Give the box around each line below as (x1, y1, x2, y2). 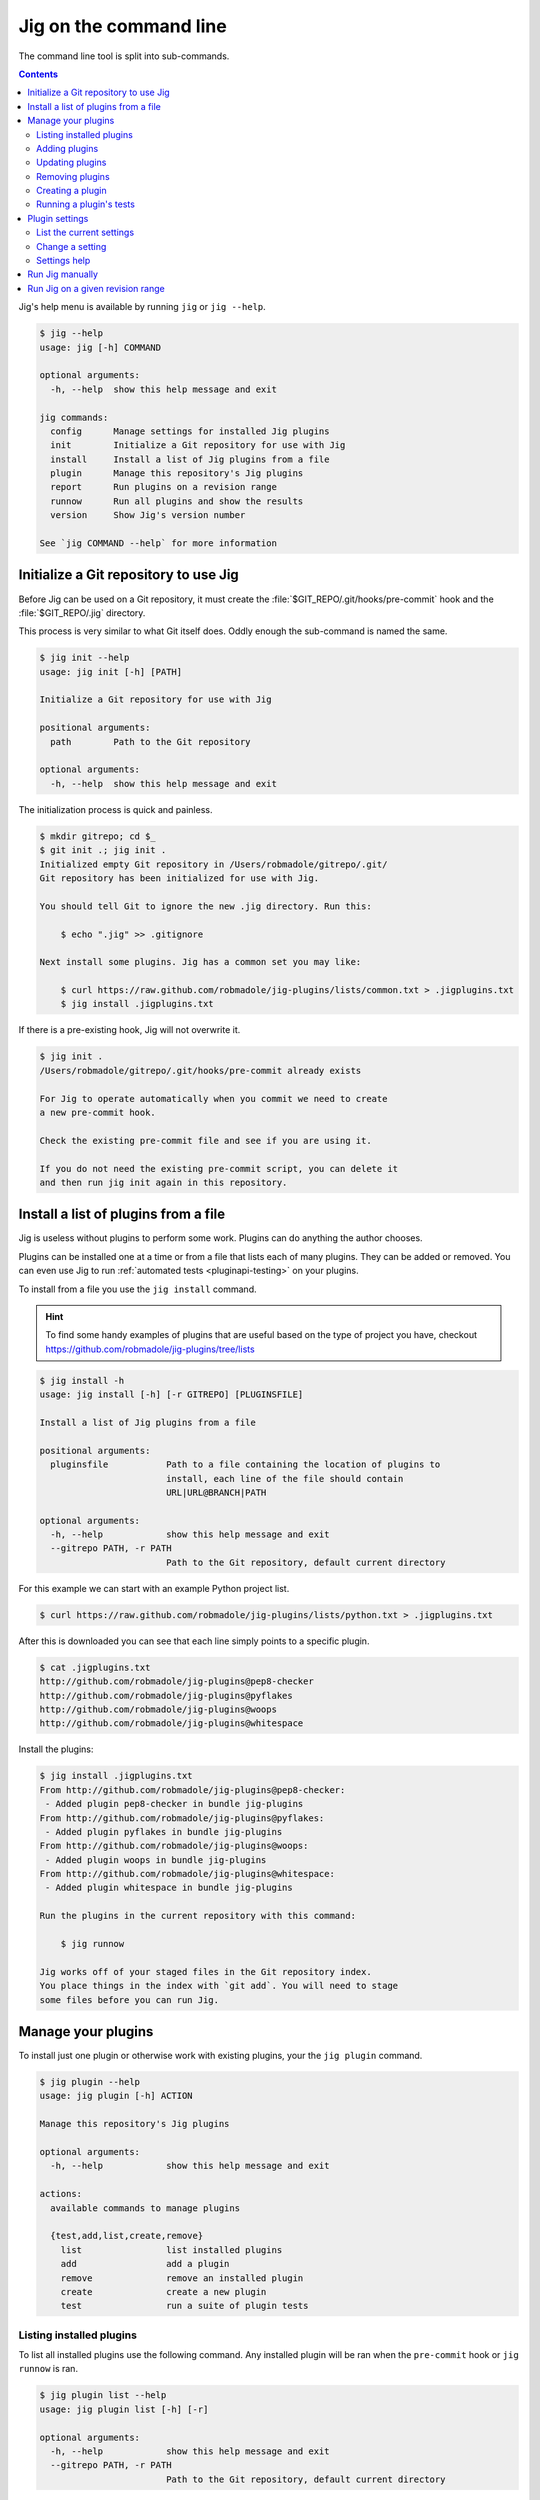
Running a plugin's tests (36, 198, 135, 210)
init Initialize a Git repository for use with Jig (50, 440, 346, 451)
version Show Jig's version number (50, 510, 246, 521)
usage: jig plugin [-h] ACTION (39, 2090, 194, 2102)
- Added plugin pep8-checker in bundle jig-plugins (45, 1798, 304, 1810)
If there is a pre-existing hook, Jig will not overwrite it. (18, 1024, 241, 1036)
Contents (18, 68, 59, 80)
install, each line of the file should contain (165, 1473, 404, 1484)
